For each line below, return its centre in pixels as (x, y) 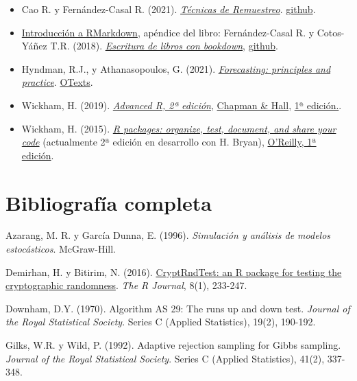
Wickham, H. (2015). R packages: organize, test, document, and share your (179, 128)
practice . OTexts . (57, 82)
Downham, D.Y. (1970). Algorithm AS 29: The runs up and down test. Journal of (178, 308)
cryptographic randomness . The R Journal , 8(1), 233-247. (126, 285)
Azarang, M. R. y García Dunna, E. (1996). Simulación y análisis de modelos (168, 235)
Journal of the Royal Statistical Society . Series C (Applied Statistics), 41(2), (165, 358)
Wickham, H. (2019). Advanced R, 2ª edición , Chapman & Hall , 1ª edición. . (182, 105)
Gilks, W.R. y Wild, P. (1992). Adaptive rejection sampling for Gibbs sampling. (173, 345)
